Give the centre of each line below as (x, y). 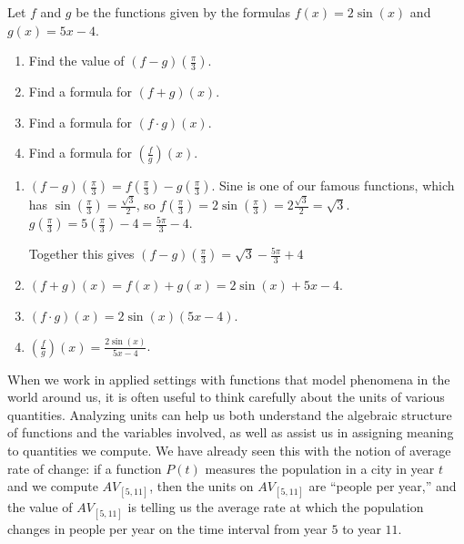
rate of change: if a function (85, 468)
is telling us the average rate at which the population (276, 507)
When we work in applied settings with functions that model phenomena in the (229, 379)
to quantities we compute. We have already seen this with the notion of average (229, 451)
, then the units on (202, 486)
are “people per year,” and (383, 486)
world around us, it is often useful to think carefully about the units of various (226, 397)
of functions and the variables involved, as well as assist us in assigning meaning (231, 432)
